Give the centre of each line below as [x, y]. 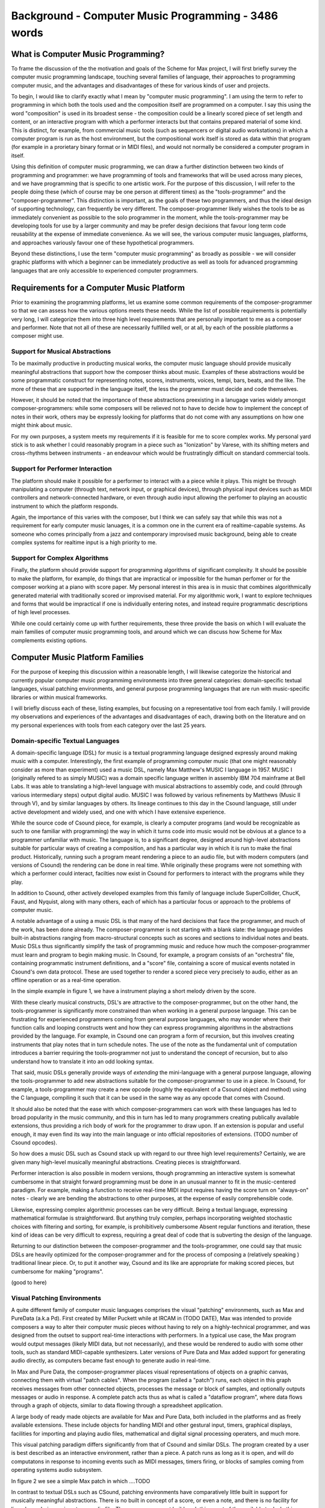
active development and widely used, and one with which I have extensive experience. [118, 812]
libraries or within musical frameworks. [59, 697]
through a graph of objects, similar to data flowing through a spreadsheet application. [117, 1405]
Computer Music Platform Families [77, 657]
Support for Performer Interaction [62, 469]
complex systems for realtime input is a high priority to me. [84, 542]
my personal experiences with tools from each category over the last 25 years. [109, 725]
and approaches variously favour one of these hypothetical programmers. [103, 242]
